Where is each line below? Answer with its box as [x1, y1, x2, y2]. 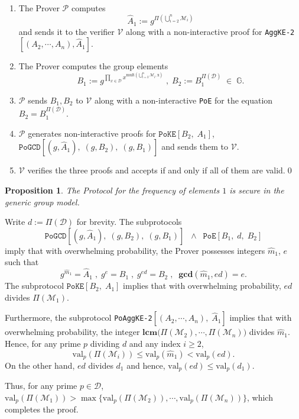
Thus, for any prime [5, 379, 77, 392]
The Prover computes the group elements [18, 60, 168, 72]
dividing [90, 337, 120, 349]
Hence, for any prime [5, 337, 81, 349]
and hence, [126, 359, 165, 371]
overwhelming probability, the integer [5, 325, 140, 338]
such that [5, 256, 39, 268]
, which [246, 391, 273, 404]
